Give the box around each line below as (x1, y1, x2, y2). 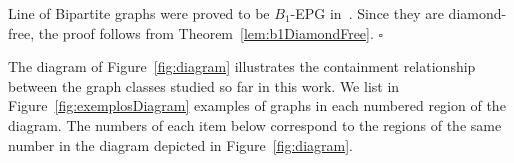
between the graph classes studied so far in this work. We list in (8, 75, 400, 96)
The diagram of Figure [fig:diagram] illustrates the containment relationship (8, 56, 476, 77)
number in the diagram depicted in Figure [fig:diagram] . (8, 134, 353, 155)
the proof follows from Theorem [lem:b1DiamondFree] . (38, 22, 374, 43)
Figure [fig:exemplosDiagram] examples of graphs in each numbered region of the (8, 95, 506, 116)
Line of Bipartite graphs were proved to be (8, 3, 270, 23)
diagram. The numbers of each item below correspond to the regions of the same (8, 114, 502, 135)
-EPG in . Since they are (290, 3, 444, 23)
